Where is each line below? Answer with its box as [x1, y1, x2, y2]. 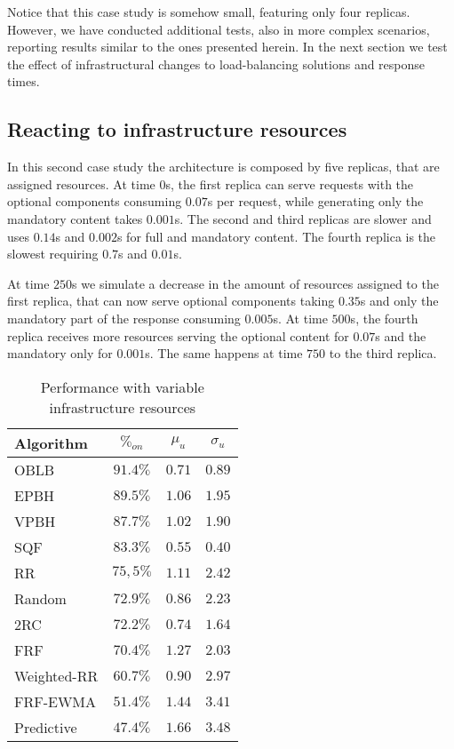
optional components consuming [7, 192, 182, 211]
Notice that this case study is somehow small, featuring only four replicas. [7, 3, 410, 20]
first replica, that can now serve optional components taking [7, 291, 335, 310]
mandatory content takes [7, 209, 143, 227]
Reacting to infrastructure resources [7, 116, 347, 143]
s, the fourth [350, 308, 418, 327]
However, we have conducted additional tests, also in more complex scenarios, [7, 20, 430, 38]
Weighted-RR [14, 665, 99, 686]
